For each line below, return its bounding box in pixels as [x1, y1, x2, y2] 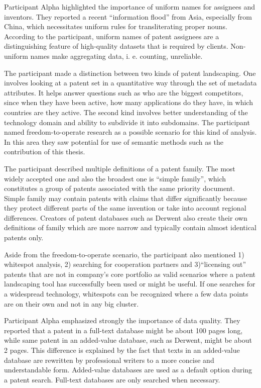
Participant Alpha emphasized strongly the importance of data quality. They [4, 315, 240, 326]
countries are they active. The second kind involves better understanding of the [4, 107, 248, 117]
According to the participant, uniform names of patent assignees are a [4, 31, 219, 41]
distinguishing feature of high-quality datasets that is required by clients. [4, 41, 228, 51]
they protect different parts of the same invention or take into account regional [4, 203, 246, 213]
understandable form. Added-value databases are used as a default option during [4, 364, 252, 375]
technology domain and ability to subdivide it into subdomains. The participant [4, 117, 250, 127]
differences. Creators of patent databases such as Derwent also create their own [4, 212, 247, 223]
